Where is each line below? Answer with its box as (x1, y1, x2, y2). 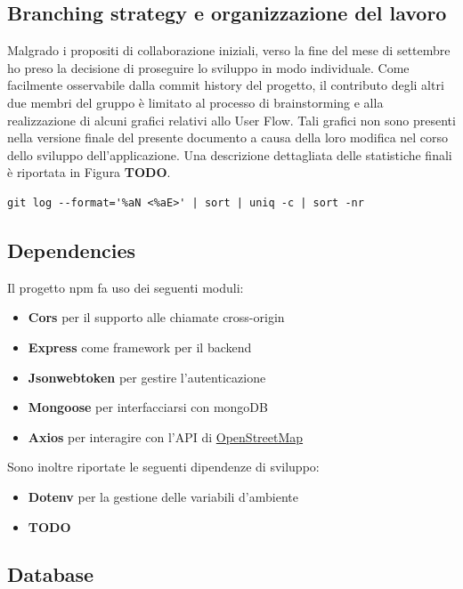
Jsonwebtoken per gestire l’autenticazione (28, 367, 266, 386)
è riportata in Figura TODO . (7, 163, 171, 182)
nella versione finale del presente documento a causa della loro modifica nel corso (7, 128, 449, 147)
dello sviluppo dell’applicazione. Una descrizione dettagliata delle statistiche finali (7, 145, 452, 164)
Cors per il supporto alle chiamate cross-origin (28, 308, 285, 327)
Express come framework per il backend (28, 337, 252, 356)
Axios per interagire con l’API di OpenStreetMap (28, 427, 304, 446)
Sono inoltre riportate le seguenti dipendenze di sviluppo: (7, 457, 320, 476)
